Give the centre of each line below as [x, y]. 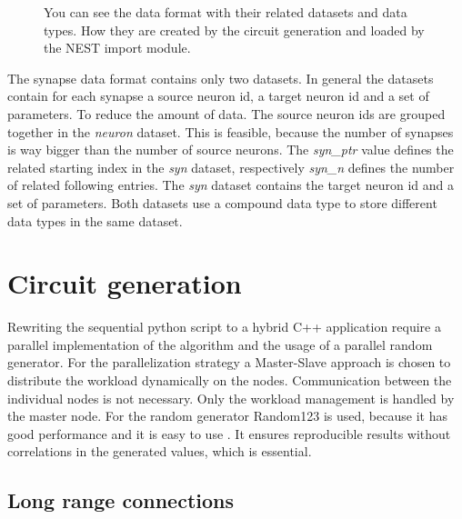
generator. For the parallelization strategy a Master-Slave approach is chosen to [229, 362]
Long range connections [121, 500]
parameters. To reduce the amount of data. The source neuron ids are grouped [226, 113]
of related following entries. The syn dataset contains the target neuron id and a [231, 185]
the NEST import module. [117, 48]
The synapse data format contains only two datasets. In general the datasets [221, 78]
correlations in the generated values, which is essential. [160, 451]
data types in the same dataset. [95, 220]
